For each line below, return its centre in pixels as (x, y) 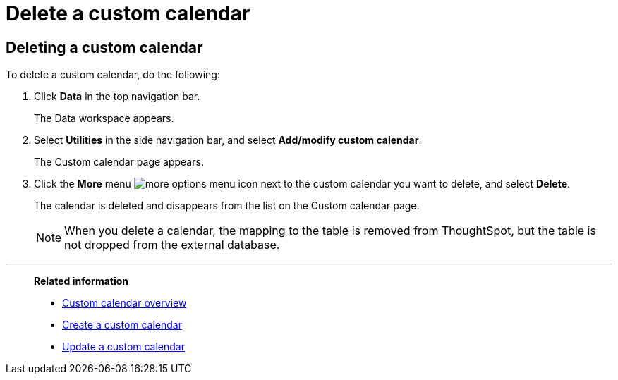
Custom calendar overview (125, 303)
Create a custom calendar (122, 325)
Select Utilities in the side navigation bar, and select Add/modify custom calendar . (228, 140)
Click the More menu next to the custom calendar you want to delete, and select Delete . (302, 184)
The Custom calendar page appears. (119, 162)
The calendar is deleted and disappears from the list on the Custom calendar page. (227, 206)
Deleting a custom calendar (104, 47)
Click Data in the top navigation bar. (117, 97)
